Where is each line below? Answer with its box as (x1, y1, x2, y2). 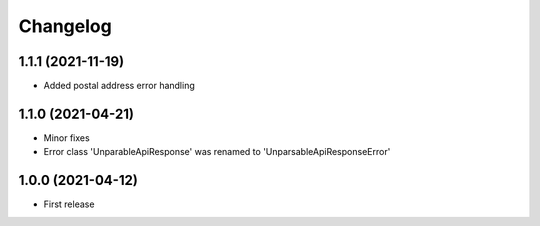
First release (43, 198, 95, 210)
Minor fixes (43, 131, 90, 144)
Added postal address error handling (43, 80, 195, 92)
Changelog (18, 15, 112, 37)
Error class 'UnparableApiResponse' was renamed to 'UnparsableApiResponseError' (43, 146, 391, 158)
